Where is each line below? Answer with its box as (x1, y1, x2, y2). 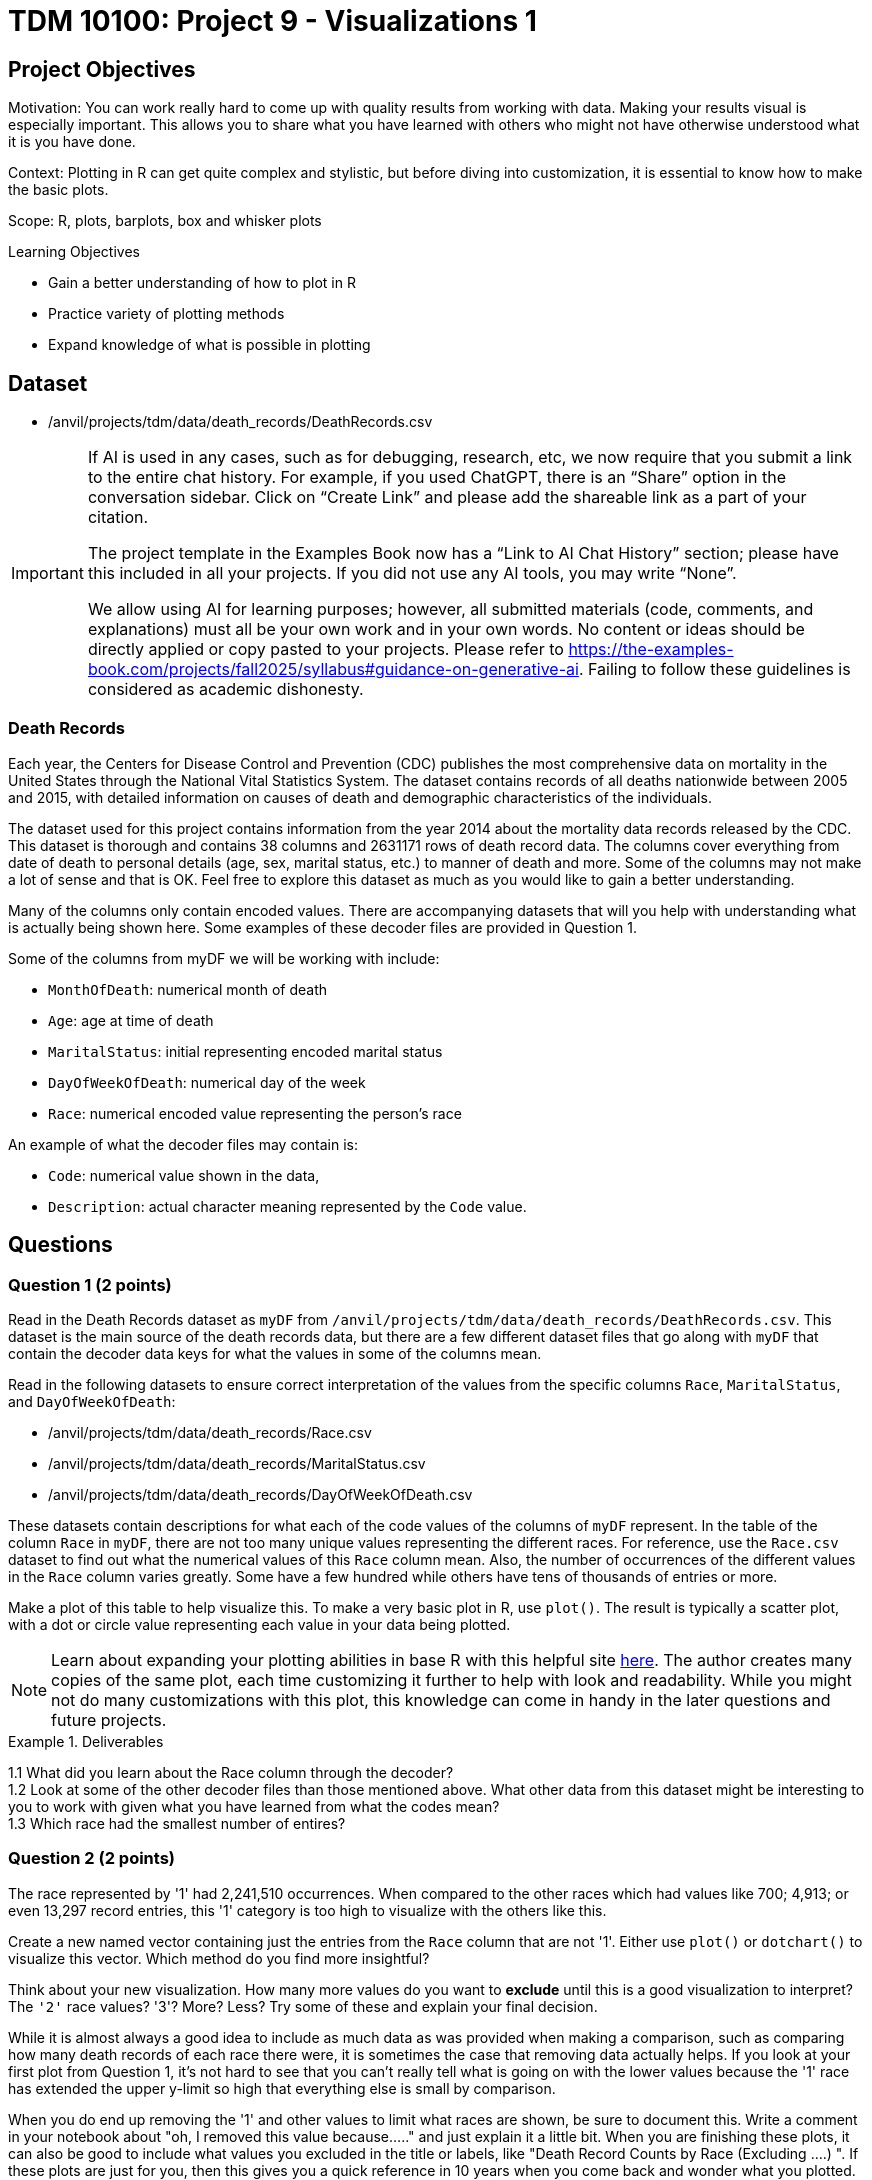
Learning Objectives (8, 243, 140, 261)
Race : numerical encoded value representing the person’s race (48, 1104, 462, 1122)
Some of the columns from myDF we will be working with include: (8, 949, 440, 967)
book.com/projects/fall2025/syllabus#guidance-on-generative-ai (87, 659, 579, 680)
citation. (87, 507, 149, 528)
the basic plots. (8, 181, 109, 199)
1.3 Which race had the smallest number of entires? (8, 1814, 346, 1832)
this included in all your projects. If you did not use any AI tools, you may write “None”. (87, 563, 737, 584)
